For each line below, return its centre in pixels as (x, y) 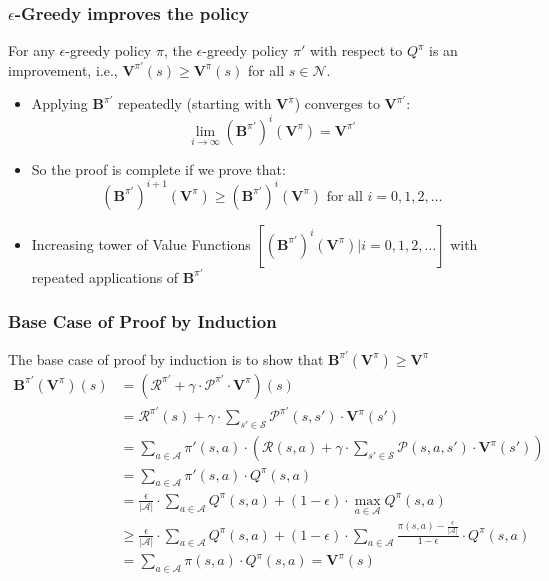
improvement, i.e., (63, 69)
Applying (59, 103)
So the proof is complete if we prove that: (158, 168)
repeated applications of (105, 276)
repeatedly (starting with (195, 103)
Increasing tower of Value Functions (141, 243)
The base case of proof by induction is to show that (166, 358)
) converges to (337, 103)
